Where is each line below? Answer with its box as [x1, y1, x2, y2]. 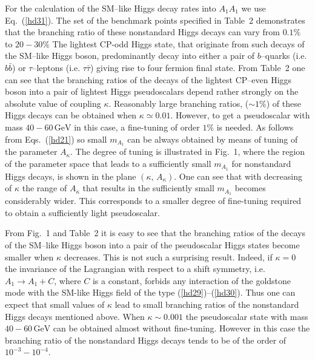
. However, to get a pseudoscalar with [170, 109, 310, 121]
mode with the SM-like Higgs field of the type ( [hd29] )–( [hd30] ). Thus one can [5, 286, 296, 299]
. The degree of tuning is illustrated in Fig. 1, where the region [70, 145, 305, 158]
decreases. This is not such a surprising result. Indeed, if [64, 250, 273, 263]
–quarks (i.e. [260, 49, 307, 62]
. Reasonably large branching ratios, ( [108, 97, 249, 109]
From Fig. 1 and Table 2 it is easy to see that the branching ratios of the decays [5, 226, 305, 239]
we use [241, 2, 266, 14]
